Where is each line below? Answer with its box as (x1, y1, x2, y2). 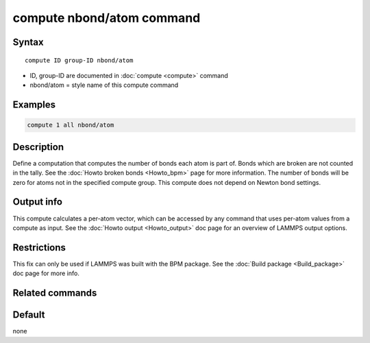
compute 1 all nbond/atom (27, 121, 114, 129)
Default (12, 309, 45, 321)
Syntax (12, 36, 44, 48)
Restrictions (12, 242, 66, 253)
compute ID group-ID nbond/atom (25, 56, 134, 64)
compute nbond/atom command (12, 10, 201, 25)
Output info (12, 196, 63, 208)
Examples (12, 99, 56, 111)
